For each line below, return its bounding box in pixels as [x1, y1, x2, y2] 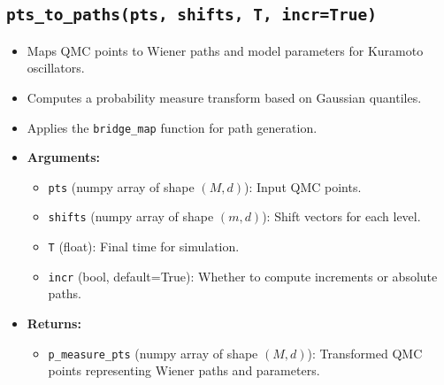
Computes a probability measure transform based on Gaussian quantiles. [27, 88, 422, 106]
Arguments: [27, 148, 100, 166]
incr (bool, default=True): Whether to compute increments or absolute [48, 266, 438, 285]
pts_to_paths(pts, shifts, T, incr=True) [6, 5, 377, 25]
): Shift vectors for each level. [262, 207, 421, 226]
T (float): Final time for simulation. [48, 237, 240, 256]
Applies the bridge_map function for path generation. [27, 118, 318, 136]
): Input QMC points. [244, 177, 362, 196]
